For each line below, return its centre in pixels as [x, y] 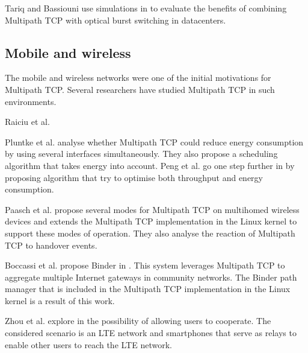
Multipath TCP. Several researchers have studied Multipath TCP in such [140, 89]
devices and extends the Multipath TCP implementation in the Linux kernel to [151, 221]
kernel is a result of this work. [60, 300]
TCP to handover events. [51, 245]
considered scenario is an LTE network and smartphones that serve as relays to [151, 333]
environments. [31, 101]
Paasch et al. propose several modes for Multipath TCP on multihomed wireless [152, 209]
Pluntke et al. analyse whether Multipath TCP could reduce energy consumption [154, 142]
